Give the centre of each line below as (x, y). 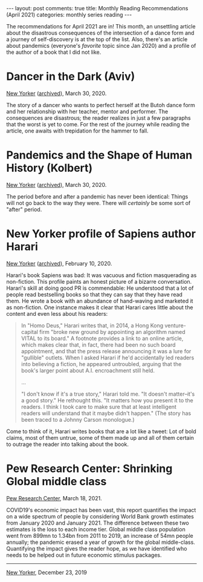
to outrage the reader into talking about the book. (67, 444)
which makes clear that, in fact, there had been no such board (98, 345)
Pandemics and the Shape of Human (99, 155)
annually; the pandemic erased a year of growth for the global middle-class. (101, 542)
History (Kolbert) (50, 168)
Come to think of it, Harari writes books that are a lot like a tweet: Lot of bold (101, 431)
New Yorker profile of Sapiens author (101, 234)
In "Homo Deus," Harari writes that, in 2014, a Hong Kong (92, 325)
